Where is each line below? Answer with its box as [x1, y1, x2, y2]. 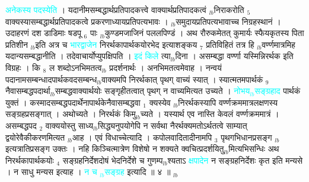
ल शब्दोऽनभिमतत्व [49, 61, 102, 73]
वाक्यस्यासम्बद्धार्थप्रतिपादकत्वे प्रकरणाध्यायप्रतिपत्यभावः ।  [5, 15, 171, 27]
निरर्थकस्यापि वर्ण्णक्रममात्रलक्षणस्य [178, 96, 278, 108]
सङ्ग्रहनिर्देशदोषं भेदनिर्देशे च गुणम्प [62, 154, 163, 166]
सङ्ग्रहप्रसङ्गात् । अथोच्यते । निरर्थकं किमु [5, 108, 136, 120]
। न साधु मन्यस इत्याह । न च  [5, 165, 100, 178]
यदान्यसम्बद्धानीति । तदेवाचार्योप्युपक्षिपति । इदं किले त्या [5, 50, 171, 62]
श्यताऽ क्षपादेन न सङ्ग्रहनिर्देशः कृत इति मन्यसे [167, 154, 303, 166]
